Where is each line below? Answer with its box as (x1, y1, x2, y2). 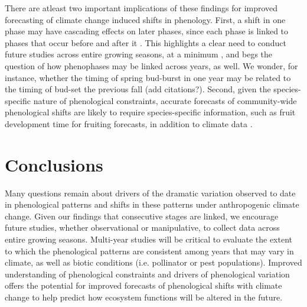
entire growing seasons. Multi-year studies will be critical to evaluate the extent (5, 233, 293, 245)
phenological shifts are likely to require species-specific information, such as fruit (5, 106, 296, 118)
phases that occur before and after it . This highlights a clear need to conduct (5, 36, 286, 49)
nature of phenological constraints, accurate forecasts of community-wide (33, 94, 297, 106)
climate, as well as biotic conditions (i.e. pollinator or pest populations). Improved (5, 256, 302, 269)
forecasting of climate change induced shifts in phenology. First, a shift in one (5, 13, 286, 25)
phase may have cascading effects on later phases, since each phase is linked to (5, 25, 289, 37)
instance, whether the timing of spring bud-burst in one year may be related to (5, 71, 291, 83)
